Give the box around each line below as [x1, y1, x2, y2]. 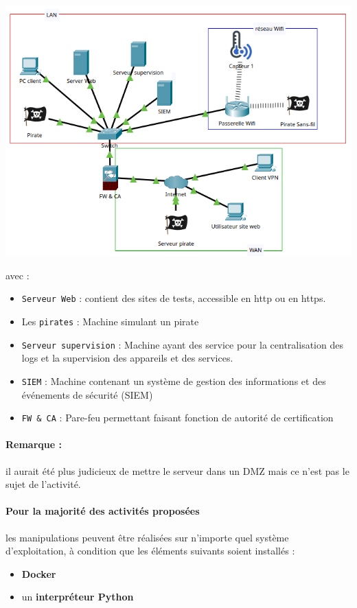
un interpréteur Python [21, 589, 134, 604]
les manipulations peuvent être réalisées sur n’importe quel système [5, 530, 289, 544]
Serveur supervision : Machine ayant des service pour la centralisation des [21, 337, 343, 351]
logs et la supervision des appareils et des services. [21, 351, 233, 365]
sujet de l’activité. [5, 477, 81, 491]
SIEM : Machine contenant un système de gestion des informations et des [21, 373, 326, 388]
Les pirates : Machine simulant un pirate [21, 314, 199, 329]
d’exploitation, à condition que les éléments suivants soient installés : [5, 543, 295, 558]
